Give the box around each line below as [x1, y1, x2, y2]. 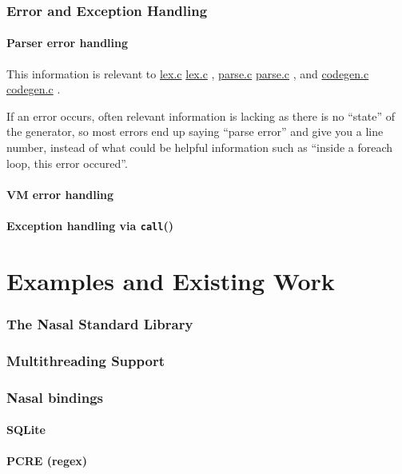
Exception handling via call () [6, 217, 173, 233]
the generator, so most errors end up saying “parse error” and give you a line [6, 123, 384, 140]
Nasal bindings [6, 387, 104, 407]
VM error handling [6, 185, 114, 202]
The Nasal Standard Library [6, 313, 193, 333]
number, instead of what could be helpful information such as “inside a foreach [6, 139, 393, 156]
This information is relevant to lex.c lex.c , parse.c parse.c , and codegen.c [6, 65, 369, 82]
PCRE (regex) [6, 452, 88, 469]
